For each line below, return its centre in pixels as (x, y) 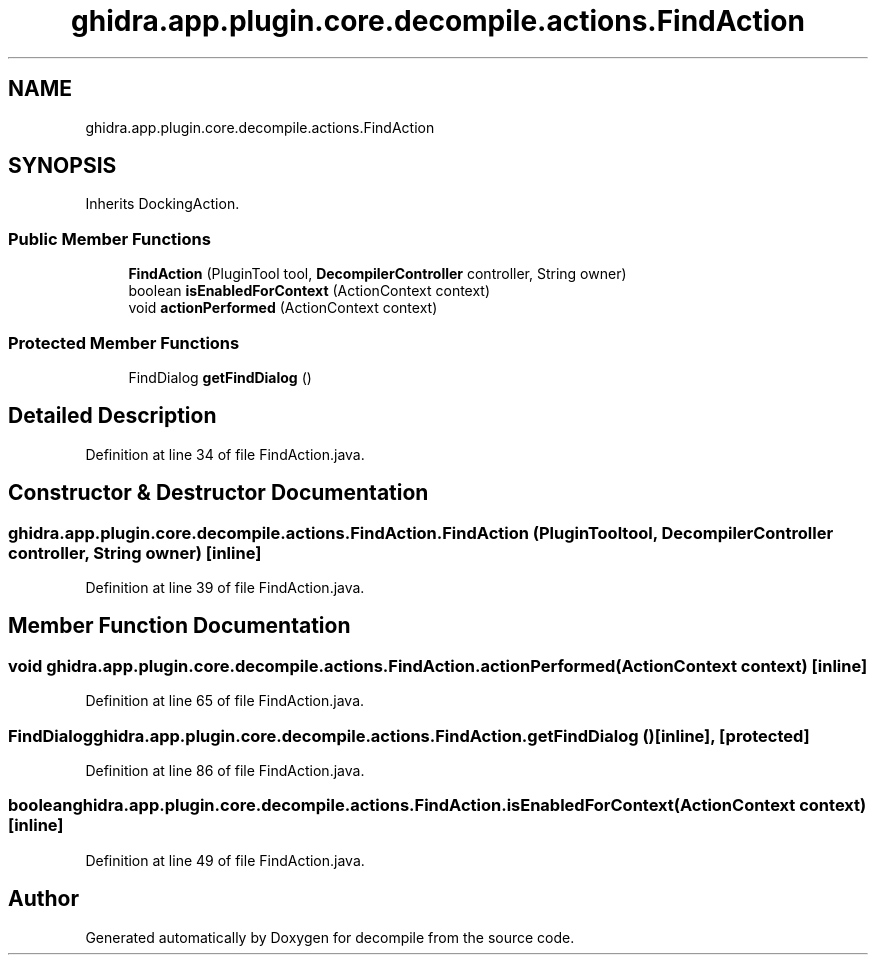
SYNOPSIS (62, 166)
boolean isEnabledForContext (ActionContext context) (309, 291)
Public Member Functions (109, 238)
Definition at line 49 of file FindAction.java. (225, 860)
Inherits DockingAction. (162, 204)
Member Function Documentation (179, 626)
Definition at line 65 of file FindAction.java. (225, 701)
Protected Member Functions (124, 342)
